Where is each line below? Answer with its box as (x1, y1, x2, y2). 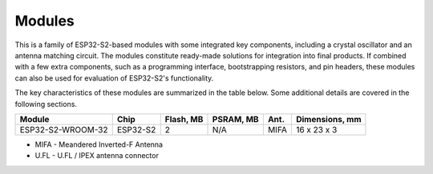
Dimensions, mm (295, 113, 362, 125)
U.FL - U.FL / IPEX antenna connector (34, 151, 160, 160)
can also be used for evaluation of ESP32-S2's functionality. (14, 73, 214, 83)
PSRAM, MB (212, 113, 260, 125)
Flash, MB (164, 113, 204, 125)
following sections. (14, 99, 78, 109)
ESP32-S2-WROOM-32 (19, 124, 108, 135)
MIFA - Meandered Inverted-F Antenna (34, 140, 164, 149)
